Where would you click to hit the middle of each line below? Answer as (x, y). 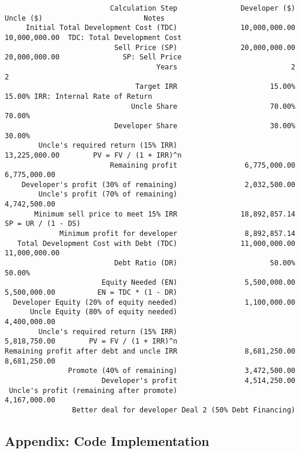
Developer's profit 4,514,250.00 (198, 380)
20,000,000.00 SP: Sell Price (93, 57)
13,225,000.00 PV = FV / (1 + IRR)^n (93, 155)
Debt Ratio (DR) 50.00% (205, 263)
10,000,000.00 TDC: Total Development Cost (93, 37)
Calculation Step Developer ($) (202, 8)
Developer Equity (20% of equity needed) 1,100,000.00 (154, 302)
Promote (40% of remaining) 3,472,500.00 (181, 371)
